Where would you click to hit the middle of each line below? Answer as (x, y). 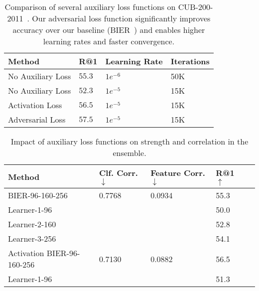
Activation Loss (35, 105)
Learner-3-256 (32, 238)
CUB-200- (195, 7)
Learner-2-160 (32, 224)
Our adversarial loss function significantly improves (121, 18)
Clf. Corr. (118, 173)
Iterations (190, 61)
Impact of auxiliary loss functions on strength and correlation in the (129, 141)
